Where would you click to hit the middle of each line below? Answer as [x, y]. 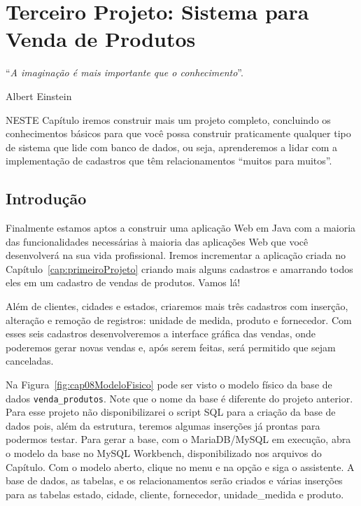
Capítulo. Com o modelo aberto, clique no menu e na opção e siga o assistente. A [180, 466]
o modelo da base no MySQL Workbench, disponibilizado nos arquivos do [164, 453]
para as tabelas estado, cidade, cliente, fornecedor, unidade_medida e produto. [175, 494]
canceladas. [30, 361]
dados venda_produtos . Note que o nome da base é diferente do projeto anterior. [179, 398]
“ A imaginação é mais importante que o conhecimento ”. [125, 72]
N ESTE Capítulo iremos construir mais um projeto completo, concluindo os [168, 119]
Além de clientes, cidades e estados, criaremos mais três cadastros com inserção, [177, 306]
